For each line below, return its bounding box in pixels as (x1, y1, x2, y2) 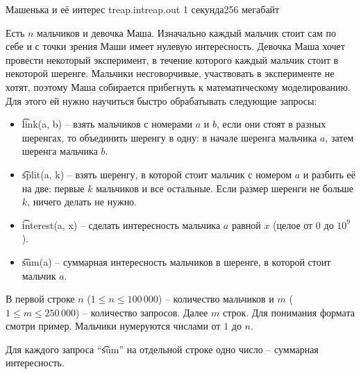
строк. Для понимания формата (222, 305, 355, 319)
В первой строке (6, 291, 75, 306)
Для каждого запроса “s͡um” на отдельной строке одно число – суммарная (6, 341, 319, 356)
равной (231, 217, 261, 232)
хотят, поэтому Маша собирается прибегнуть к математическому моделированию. (6, 79, 351, 94)
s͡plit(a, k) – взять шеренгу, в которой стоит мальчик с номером (22, 167, 292, 181)
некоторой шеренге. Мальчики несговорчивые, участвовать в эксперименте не (6, 66, 335, 80)
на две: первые (22, 180, 85, 195)
